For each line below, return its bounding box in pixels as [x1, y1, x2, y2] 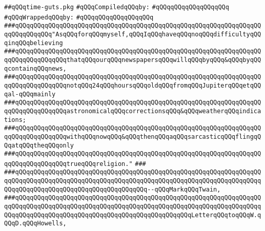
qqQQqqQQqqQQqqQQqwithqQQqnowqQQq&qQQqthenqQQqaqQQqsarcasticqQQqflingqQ [4, 133, 261, 140]
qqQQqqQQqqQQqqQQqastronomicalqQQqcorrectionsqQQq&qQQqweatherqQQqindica [4, 107, 261, 115]
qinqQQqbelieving [4, 39, 63, 47]
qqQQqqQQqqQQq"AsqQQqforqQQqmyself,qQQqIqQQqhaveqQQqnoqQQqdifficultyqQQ [4, 30, 261, 38]
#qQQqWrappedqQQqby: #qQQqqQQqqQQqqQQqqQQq [4, 13, 154, 21]
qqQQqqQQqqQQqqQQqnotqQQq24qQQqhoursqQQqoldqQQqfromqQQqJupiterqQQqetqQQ [4, 81, 261, 89]
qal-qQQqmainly [4, 90, 56, 98]
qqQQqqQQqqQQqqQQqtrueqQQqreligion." [4, 160, 133, 167]
